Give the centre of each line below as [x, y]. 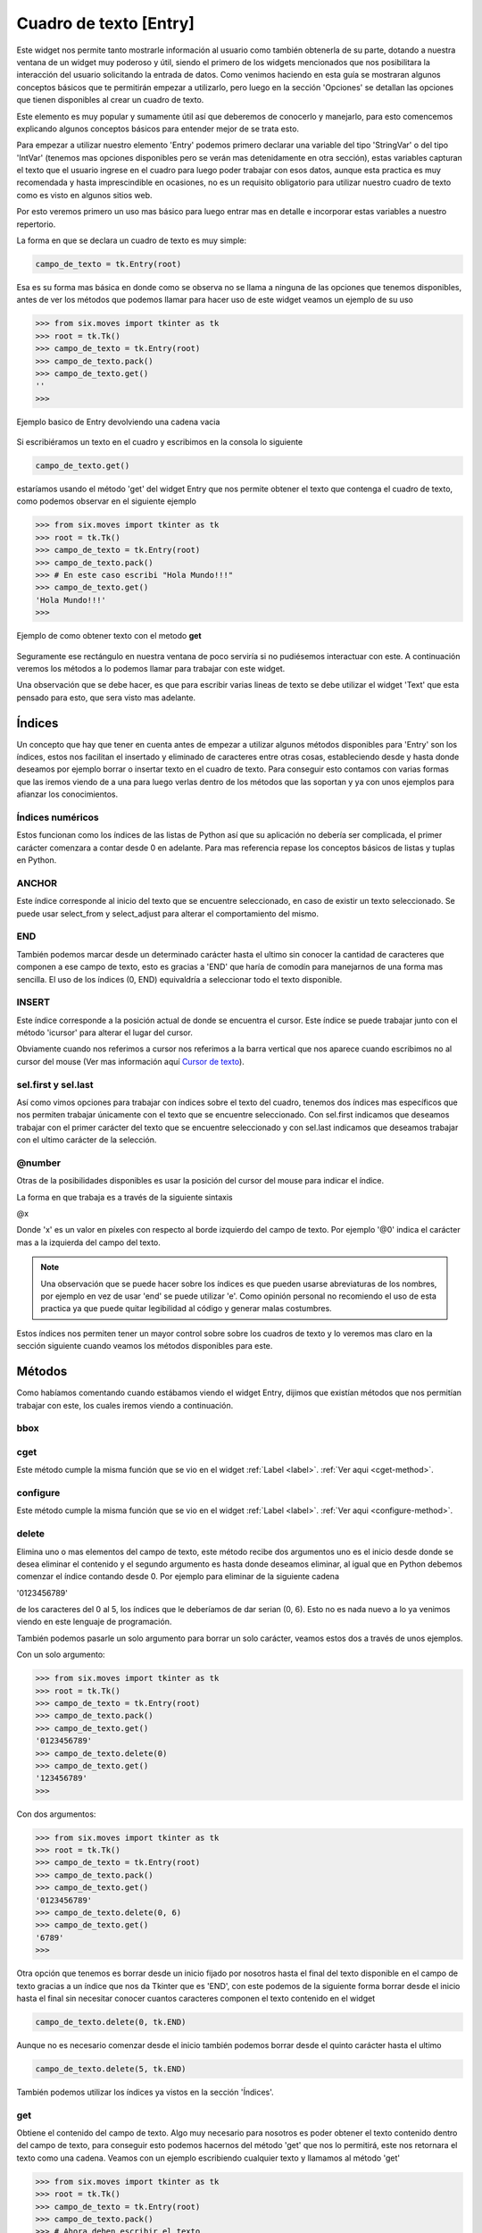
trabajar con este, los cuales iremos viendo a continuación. [125, 1405]
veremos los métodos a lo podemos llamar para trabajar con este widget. [151, 668]
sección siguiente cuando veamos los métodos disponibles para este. [145, 1346]
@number [39, 1163]
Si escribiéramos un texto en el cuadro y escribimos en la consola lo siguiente [160, 442]
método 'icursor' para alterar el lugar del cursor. [105, 1033]
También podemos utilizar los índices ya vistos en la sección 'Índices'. [145, 2092]
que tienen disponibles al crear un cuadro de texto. [110, 100]
